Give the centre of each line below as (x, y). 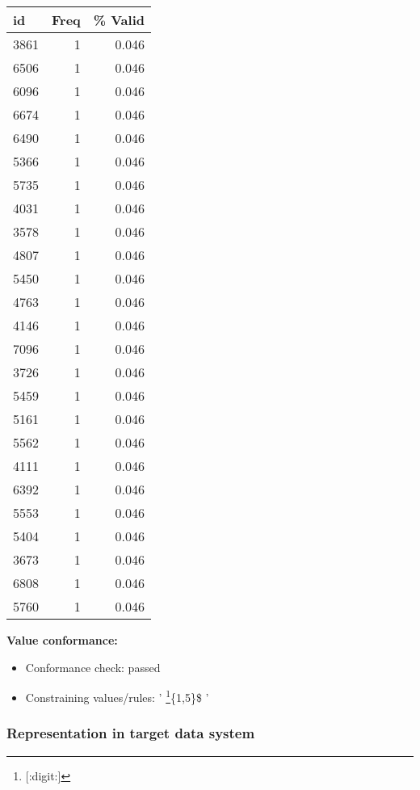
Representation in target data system (131, 733)
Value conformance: (62, 640)
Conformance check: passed (93, 667)
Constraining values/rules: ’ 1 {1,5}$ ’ (117, 696)
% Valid (119, 20)
